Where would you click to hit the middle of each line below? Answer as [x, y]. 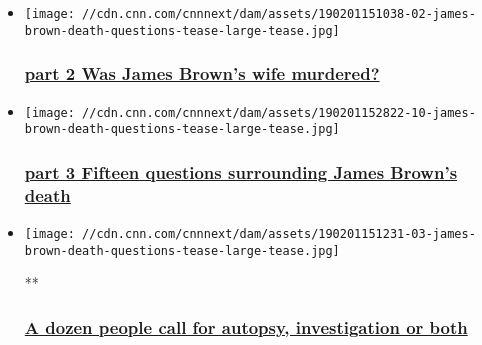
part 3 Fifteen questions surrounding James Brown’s [241, 171]
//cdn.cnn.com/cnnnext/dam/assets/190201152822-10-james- [279, 112]
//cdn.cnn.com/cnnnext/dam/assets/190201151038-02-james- [279, 14]
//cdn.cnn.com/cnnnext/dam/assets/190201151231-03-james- [279, 233]
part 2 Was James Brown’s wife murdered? [202, 73]
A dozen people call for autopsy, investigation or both [246, 326]
